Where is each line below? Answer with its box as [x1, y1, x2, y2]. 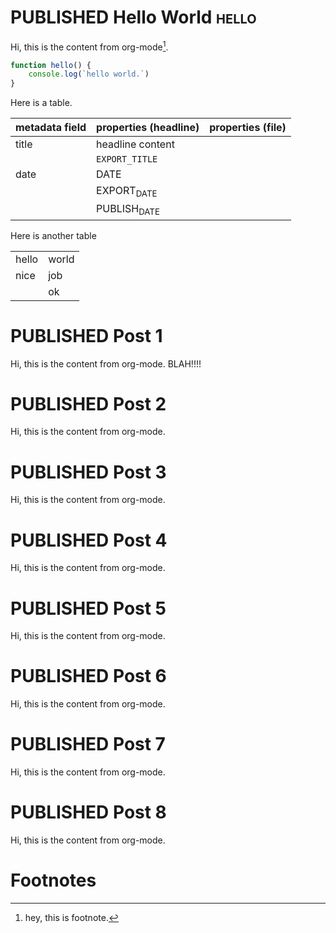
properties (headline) [96, 121, 200, 135]
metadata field [15, 121, 87, 135]
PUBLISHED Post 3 [10, 461, 167, 483]
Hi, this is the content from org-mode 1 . [10, 39, 169, 53]
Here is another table [10, 229, 97, 241]
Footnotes [10, 869, 97, 892]
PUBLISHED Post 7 [10, 733, 166, 756]
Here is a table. [10, 97, 73, 109]
